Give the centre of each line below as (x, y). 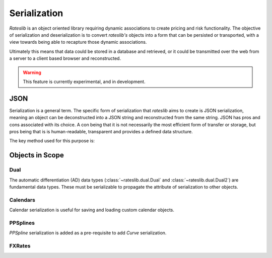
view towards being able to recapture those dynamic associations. (78, 42)
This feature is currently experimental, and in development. (84, 81)
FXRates (20, 245)
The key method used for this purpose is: (52, 141)
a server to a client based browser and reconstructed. (65, 58)
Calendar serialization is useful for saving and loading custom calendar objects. (92, 210)
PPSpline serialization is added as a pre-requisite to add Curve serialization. (88, 233)
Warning (32, 72)
